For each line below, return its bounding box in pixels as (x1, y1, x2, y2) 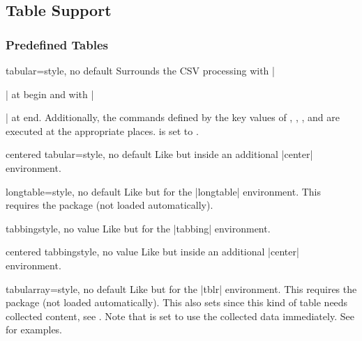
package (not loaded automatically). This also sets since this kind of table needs (6, 295, 348, 310)
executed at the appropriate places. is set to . (6, 123, 199, 138)
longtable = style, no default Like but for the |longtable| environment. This (6, 184, 321, 198)
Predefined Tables (6, 35, 108, 53)
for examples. (6, 322, 63, 337)
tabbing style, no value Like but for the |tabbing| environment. (6, 221, 271, 235)
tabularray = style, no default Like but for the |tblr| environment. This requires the (6, 281, 357, 296)
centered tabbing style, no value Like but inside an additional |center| (6, 244, 299, 259)
